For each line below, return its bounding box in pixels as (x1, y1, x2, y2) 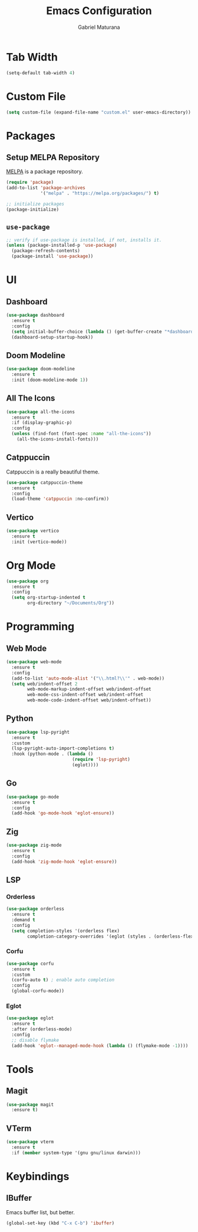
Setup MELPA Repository (6, 152, 100, 163)
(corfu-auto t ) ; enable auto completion (11, 977, 115, 983)
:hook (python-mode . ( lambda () (11, 751, 94, 757)
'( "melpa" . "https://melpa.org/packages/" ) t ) (40, 190, 160, 197)
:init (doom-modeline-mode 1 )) (11, 377, 88, 383)
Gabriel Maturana (78, 24, 120, 31)
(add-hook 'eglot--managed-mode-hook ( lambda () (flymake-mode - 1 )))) (11, 1042, 189, 1049)
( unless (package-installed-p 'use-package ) (6, 243, 117, 249)
